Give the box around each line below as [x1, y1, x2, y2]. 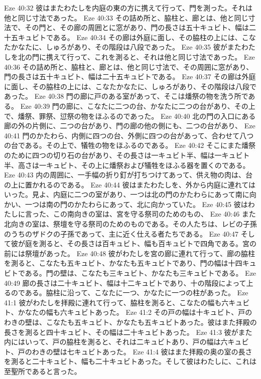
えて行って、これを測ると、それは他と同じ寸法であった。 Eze [53, 51, 255, 62]
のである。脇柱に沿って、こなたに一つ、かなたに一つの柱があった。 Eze [11, 287, 248, 298]
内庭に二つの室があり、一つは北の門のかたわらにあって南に [53, 189, 249, 200]
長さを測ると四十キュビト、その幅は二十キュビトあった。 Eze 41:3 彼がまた [4, 326, 252, 337]
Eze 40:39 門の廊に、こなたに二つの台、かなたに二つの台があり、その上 [20, 100, 255, 111]
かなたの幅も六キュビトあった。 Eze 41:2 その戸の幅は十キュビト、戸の [18, 307, 252, 317]
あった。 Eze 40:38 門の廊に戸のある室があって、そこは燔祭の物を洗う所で [4, 91, 248, 101]
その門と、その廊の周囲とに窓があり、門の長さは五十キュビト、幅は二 [25, 22, 256, 33]
